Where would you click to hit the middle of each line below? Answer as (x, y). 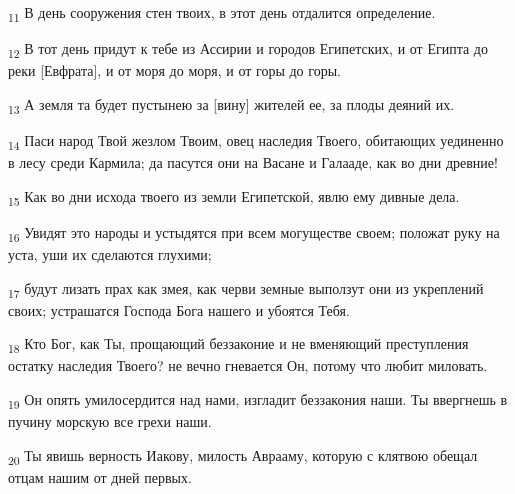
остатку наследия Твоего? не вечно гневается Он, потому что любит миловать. (248, 365)
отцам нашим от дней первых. (100, 476)
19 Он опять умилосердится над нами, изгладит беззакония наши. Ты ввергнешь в (258, 400)
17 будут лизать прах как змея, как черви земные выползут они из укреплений (246, 289)
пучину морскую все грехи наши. (110, 421)
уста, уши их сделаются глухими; (110, 253)
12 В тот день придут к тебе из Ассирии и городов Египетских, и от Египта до (248, 49)
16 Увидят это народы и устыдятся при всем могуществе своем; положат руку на (254, 233)
